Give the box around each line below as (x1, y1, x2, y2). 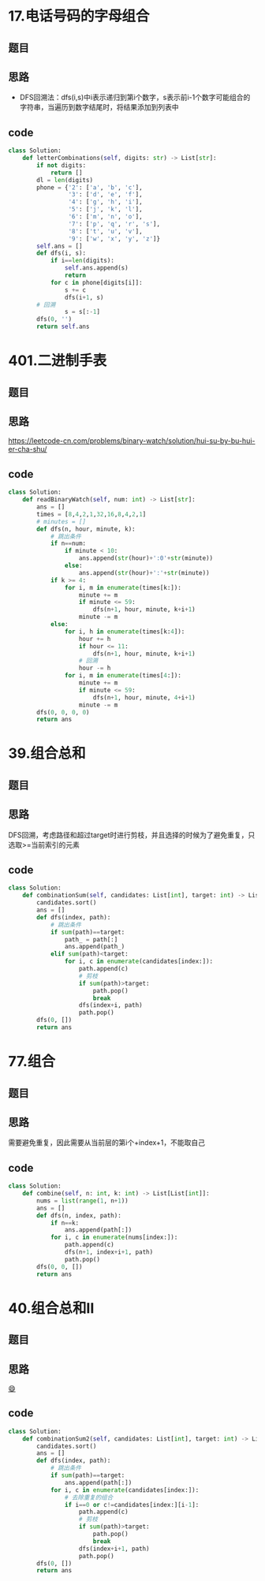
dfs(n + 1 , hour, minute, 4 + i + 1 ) (92, 693, 196, 702)
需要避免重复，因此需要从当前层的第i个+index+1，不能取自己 (8, 1138, 206, 1147)
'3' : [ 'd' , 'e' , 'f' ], (68, 191, 144, 199)
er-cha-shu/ (8, 445, 47, 454)
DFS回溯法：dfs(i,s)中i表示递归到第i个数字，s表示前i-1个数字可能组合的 (19, 92, 251, 103)
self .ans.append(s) (64, 264, 129, 272)
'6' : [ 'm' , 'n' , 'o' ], (68, 213, 144, 221)
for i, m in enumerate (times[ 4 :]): (64, 672, 181, 680)
